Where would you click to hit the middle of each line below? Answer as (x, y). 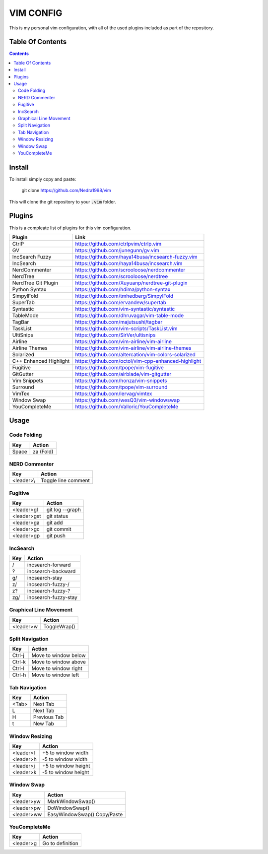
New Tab (43, 723)
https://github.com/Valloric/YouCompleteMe (127, 406)
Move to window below (59, 656)
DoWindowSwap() (68, 808)
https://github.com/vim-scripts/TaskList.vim (127, 328)
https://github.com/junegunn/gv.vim (117, 250)
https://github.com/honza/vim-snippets (121, 381)
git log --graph (64, 510)
